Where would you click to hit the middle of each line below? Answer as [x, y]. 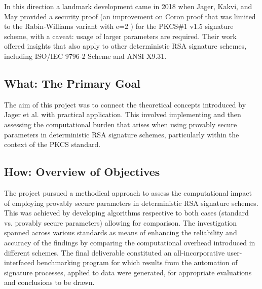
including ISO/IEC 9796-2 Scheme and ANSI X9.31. [85, 56]
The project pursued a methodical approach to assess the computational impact [128, 192]
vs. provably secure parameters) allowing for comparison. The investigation [121, 222]
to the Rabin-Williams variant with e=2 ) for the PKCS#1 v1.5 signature [119, 26]
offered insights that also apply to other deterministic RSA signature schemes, [125, 46]
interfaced [19, 262]
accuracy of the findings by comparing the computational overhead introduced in [130, 242]
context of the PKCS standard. [52, 144]
